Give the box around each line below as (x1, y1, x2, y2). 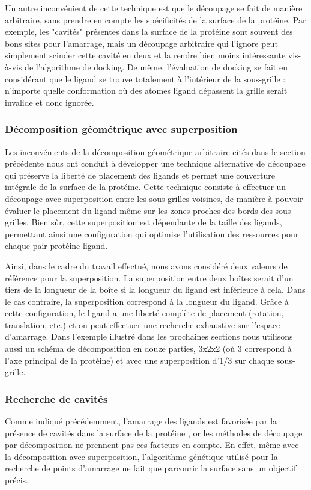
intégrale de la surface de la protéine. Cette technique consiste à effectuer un (5, 180, 286, 193)
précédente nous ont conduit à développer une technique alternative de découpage (5, 157, 306, 170)
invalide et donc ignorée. (5, 96, 94, 108)
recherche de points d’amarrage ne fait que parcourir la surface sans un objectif (5, 462, 297, 474)
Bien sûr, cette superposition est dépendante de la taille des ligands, (31, 216, 282, 228)
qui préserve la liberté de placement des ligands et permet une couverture (5, 168, 275, 181)
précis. (5, 474, 29, 486)
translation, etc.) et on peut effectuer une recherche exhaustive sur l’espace (5, 318, 280, 331)
